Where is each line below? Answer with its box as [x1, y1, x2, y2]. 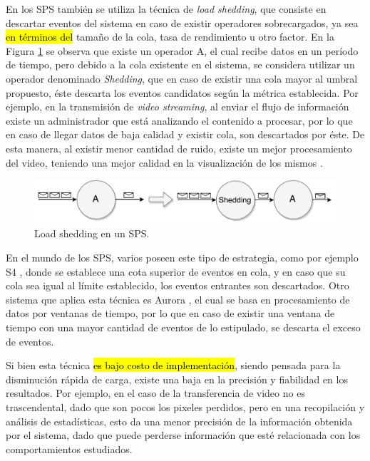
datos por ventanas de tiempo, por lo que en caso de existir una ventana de [6, 306, 335, 321]
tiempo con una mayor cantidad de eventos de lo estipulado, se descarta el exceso [6, 319, 361, 334]
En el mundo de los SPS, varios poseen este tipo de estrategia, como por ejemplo [6, 250, 359, 264]
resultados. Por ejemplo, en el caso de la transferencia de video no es [6, 385, 305, 400]
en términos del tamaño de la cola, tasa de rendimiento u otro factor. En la [6, 29, 334, 44]
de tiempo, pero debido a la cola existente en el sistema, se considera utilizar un [6, 57, 355, 72]
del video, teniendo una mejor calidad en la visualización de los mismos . [6, 155, 323, 170]
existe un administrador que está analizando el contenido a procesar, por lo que [6, 113, 353, 128]
